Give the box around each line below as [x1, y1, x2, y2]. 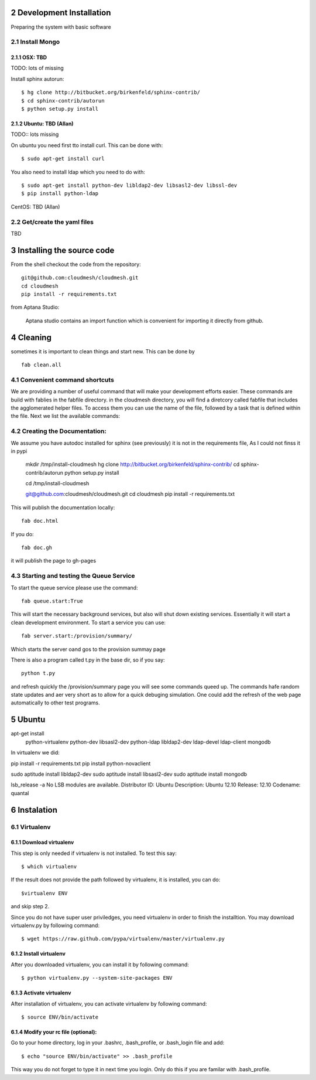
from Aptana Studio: [11, 304, 60, 311]
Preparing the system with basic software [11, 23, 111, 30]
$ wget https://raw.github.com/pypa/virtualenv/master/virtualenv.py [21, 935, 225, 942]
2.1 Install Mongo [11, 38, 60, 46]
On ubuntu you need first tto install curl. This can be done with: [11, 141, 163, 149]
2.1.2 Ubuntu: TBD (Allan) [11, 120, 74, 127]
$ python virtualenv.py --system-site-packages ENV [21, 975, 173, 982]
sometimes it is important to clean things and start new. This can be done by [11, 347, 195, 355]
